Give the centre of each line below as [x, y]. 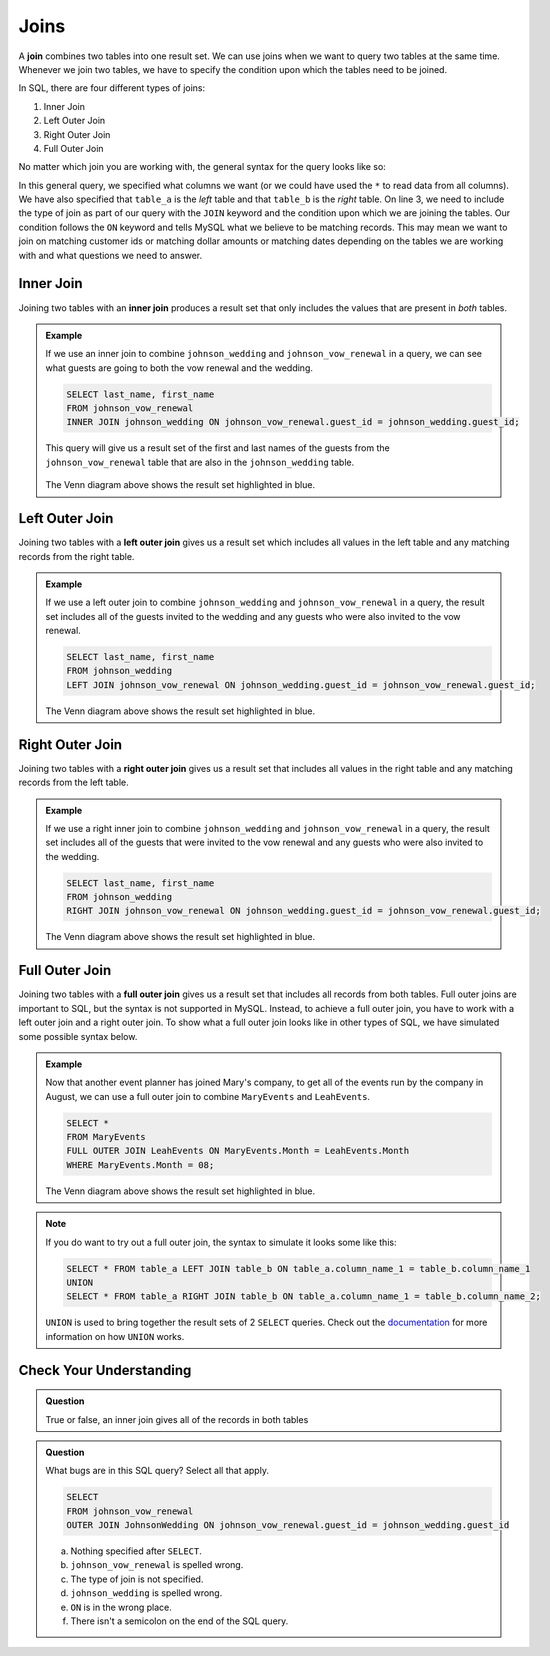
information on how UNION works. [115, 1336]
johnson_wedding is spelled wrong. [146, 1593]
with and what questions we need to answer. [110, 255]
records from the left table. [73, 782]
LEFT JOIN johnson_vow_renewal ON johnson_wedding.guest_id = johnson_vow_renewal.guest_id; [301, 684]
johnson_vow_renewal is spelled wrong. [157, 1565]
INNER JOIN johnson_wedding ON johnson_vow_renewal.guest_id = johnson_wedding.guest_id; [293, 422]
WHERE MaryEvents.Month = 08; [140, 1164]
